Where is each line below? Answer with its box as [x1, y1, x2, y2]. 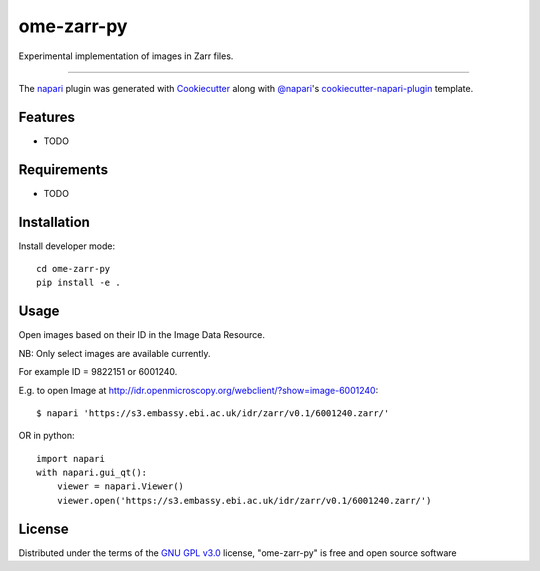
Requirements [18, 161, 109, 178]
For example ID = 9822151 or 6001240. [18, 366, 178, 378]
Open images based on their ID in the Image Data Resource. [18, 329, 265, 341]
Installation [18, 213, 90, 230]
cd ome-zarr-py [36, 263, 111, 275]
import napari [36, 453, 105, 464]
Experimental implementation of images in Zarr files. [18, 50, 234, 62]
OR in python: [18, 430, 75, 442]
